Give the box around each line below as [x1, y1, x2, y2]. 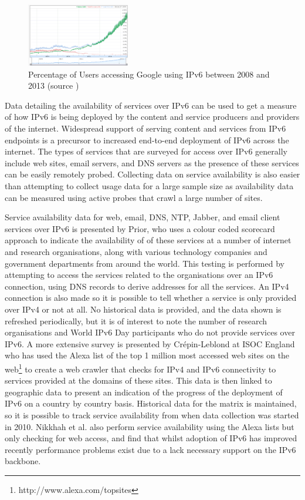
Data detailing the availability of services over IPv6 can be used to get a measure [5, 99, 297, 111]
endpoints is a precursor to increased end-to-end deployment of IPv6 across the [5, 133, 289, 146]
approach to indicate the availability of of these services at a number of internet [5, 234, 292, 246]
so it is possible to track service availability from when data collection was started [5, 408, 299, 421]
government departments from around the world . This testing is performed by [5, 257, 284, 269]
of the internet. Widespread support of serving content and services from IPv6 [5, 122, 286, 135]
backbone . [5, 455, 41, 467]
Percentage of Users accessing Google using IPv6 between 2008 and [28, 68, 270, 80]
